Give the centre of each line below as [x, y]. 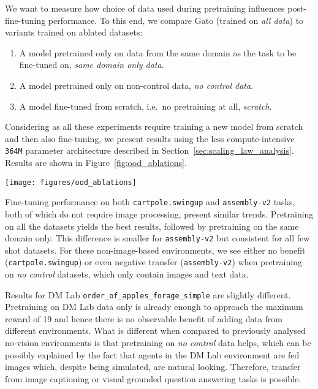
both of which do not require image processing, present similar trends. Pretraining [159, 213]
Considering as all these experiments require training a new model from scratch [154, 127]
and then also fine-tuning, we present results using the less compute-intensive [150, 138]
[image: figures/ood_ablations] [71, 182]
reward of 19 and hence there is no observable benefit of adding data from [144, 318]
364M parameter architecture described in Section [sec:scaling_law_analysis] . [150, 150]
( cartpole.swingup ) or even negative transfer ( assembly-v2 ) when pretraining [153, 262]
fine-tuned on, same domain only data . [92, 65]
